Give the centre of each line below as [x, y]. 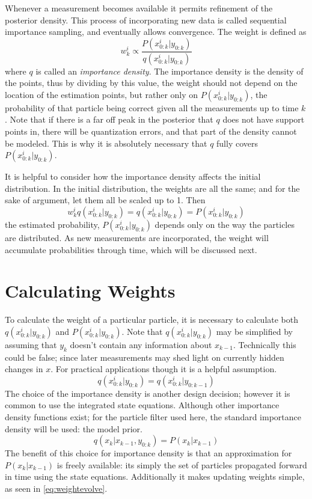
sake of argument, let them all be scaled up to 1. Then [105, 200]
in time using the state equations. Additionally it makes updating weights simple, [155, 476]
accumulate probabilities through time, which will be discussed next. [131, 249]
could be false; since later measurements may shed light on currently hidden [145, 357]
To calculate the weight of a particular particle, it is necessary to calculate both [152, 320]
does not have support [264, 119]
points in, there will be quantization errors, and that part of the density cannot [151, 131]
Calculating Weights [90, 291]
